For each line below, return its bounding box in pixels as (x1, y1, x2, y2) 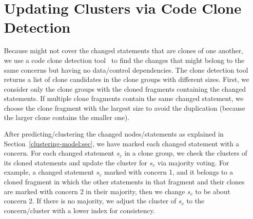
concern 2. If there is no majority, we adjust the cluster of (4, 196, 176, 206)
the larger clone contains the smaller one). (4, 112, 130, 122)
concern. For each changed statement (4, 148, 115, 158)
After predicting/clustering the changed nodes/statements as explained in (4, 129, 224, 139)
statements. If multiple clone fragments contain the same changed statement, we (4, 93, 244, 103)
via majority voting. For (157, 157, 229, 167)
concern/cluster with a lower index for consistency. (4, 205, 155, 215)
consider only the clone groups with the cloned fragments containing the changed (4, 83, 246, 94)
